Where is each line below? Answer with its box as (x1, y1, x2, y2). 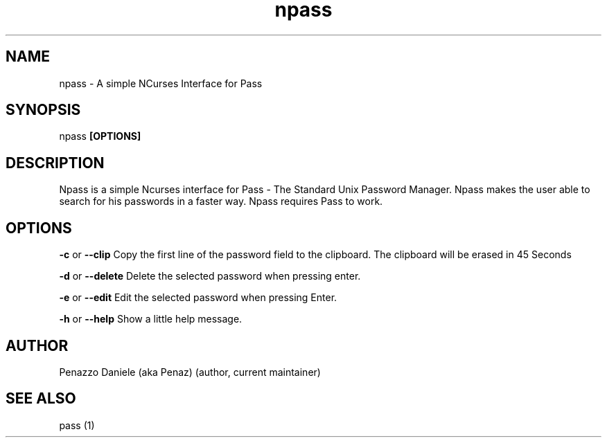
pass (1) (59, 419, 95, 431)
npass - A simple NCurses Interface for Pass (59, 77, 263, 89)
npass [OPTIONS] (59, 130, 141, 143)
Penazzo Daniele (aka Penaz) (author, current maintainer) (59, 365, 321, 378)
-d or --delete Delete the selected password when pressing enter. (59, 270, 361, 282)
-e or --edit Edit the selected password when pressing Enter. (59, 291, 337, 304)
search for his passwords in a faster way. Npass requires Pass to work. (59, 195, 383, 208)
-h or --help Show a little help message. (59, 313, 243, 325)
